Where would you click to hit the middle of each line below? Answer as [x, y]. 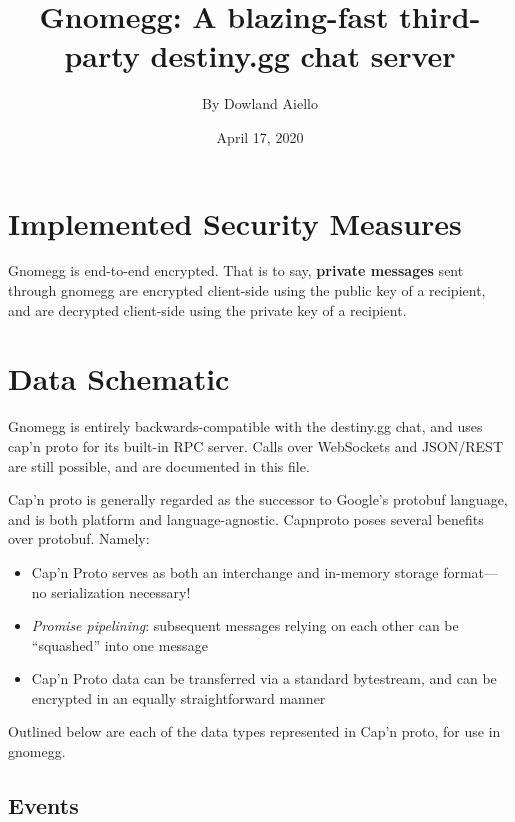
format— [471, 571]
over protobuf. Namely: [79, 538]
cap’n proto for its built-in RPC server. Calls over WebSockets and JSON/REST [255, 445]
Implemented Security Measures [235, 222]
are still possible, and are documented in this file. [159, 465]
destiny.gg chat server [303, 55]
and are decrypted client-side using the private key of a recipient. [207, 309]
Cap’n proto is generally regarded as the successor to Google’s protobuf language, [258, 499]
